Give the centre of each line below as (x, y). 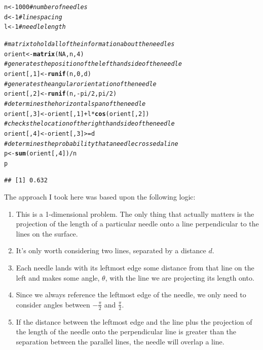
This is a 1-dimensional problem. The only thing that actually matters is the (135, 213)
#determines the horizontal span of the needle (75, 104)
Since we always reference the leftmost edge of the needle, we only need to (131, 295)
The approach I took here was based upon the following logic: (100, 197)
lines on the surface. (47, 233)
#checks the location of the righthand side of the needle (89, 124)
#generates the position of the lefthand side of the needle (93, 64)
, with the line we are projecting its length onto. (180, 277)
